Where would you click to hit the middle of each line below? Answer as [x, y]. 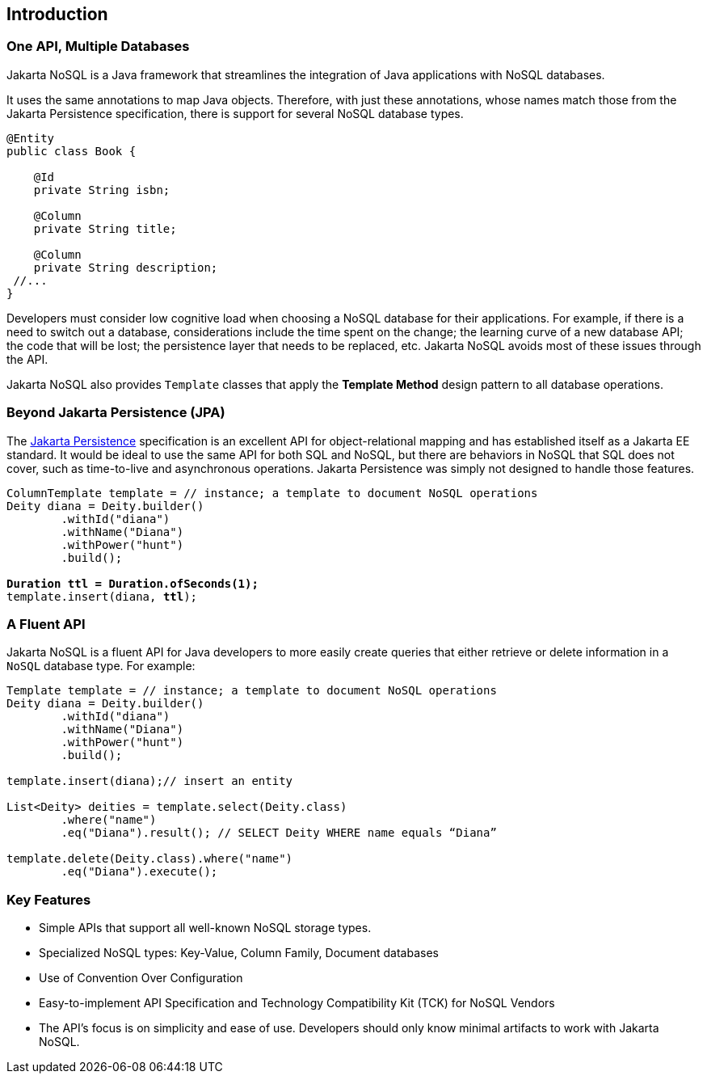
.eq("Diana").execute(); [139, 872]
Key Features [49, 899]
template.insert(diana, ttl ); [102, 596]
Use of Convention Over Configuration [141, 978]
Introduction [57, 14]
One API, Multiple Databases [98, 46]
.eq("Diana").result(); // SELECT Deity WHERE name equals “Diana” [279, 833]
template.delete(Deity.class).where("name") [150, 859]
